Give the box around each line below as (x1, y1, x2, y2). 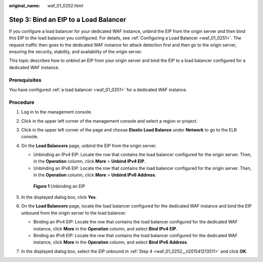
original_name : (9, 3, 40, 8)
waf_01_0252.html (47, 3, 84, 8)
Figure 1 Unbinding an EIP (33, 183, 85, 189)
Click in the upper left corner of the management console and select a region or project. (21, 118, 198, 124)
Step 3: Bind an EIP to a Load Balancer (9, 15, 127, 24)
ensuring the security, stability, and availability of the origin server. (9, 49, 143, 55)
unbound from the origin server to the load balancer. (21, 210, 127, 216)
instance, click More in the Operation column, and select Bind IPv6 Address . (33, 239, 188, 245)
